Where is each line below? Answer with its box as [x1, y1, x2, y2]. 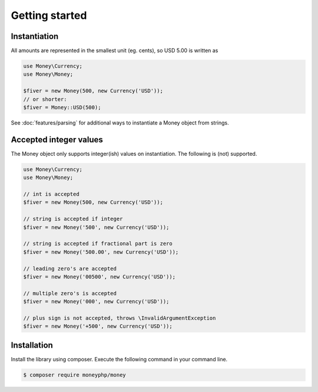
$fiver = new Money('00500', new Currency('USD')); [23, 273, 176, 280]
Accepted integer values [11, 135, 103, 145]
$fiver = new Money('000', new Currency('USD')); [23, 298, 170, 305]
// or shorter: [23, 96, 67, 103]
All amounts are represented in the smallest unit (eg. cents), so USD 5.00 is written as [11, 47, 218, 54]
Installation [11, 340, 53, 350]
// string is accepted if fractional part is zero [23, 240, 173, 247]
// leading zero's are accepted [23, 265, 117, 272]
